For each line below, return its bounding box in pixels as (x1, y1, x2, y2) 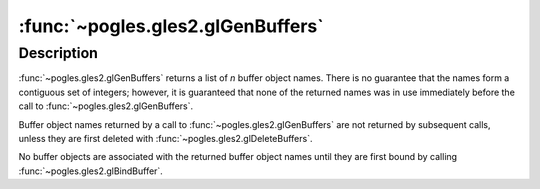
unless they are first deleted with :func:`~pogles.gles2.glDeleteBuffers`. (18, 132, 313, 144)
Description (18, 44, 99, 62)
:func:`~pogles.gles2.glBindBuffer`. (18, 165, 164, 177)
